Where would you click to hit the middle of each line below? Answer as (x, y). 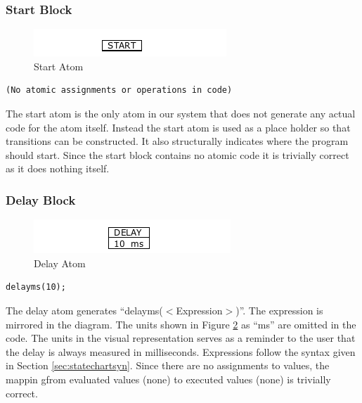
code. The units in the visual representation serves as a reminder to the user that (181, 338)
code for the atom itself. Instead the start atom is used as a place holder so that (178, 127)
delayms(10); (36, 287)
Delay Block (41, 199)
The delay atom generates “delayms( (84, 310)
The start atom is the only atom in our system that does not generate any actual (181, 113)
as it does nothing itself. (58, 168)
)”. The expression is (279, 310)
